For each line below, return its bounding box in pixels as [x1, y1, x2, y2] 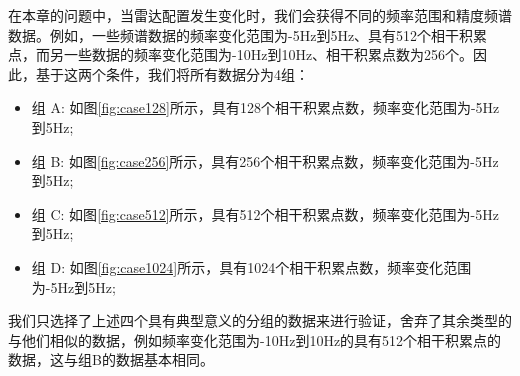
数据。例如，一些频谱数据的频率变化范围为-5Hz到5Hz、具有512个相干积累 [8, 24, 488, 45]
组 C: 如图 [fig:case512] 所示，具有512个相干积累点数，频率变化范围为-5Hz [31, 203, 499, 224]
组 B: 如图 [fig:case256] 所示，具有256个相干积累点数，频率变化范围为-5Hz [31, 150, 499, 171]
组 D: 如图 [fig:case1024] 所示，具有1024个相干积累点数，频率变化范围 [31, 256, 472, 277]
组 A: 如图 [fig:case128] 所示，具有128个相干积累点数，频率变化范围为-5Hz [31, 97, 500, 118]
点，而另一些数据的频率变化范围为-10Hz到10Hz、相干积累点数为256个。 [8, 44, 474, 65]
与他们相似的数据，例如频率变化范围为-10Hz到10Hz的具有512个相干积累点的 [8, 329, 502, 350]
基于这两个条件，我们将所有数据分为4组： [35, 63, 309, 84]
